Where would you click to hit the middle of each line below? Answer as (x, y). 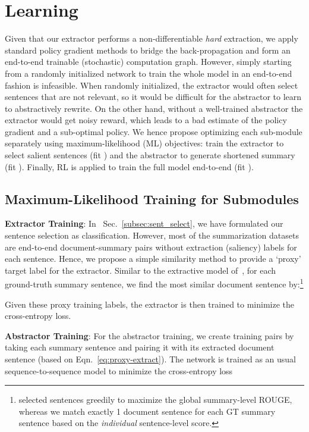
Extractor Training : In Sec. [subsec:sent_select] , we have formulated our (144, 223)
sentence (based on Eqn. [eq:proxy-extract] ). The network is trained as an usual (150, 359)
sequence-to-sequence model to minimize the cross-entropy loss (119, 370)
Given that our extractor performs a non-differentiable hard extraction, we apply (152, 38)
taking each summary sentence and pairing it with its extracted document (140, 347)
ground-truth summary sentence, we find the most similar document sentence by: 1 (154, 283)
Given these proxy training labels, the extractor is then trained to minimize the (150, 304)
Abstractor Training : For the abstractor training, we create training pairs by (149, 335)
